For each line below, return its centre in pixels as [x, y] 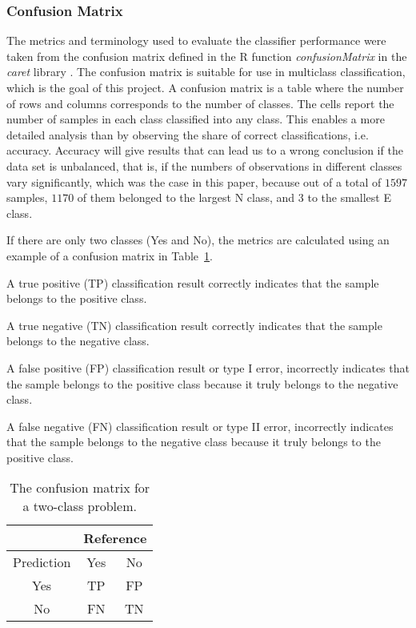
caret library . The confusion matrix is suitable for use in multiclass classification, [206, 72]
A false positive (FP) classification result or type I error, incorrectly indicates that [208, 367]
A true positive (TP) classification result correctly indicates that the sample [193, 282]
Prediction [42, 562]
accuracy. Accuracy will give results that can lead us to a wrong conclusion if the [205, 150]
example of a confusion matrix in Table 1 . [110, 255]
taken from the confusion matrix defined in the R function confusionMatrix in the [207, 56]
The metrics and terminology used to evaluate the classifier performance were [196, 40]
